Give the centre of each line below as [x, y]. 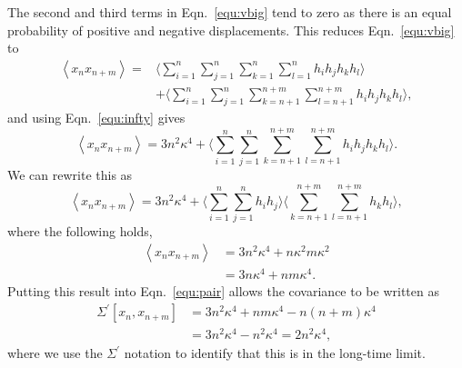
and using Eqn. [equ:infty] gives [96, 117]
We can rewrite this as [70, 174]
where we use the [55, 353]
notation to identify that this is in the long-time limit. [275, 353]
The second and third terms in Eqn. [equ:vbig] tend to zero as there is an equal [230, 12]
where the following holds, [80, 231]
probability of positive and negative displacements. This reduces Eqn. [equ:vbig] [231, 30]
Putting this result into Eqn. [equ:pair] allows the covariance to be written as [223, 291]
